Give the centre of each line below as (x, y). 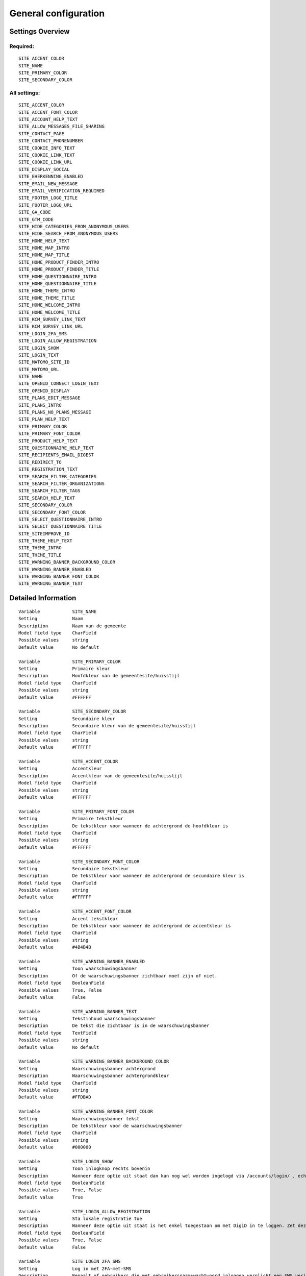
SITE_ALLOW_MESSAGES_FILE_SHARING (61, 127)
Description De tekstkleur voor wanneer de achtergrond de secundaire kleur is (132, 876)
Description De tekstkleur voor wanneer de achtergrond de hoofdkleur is (123, 826)
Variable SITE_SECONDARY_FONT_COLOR (79, 862)
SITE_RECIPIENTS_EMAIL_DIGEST (56, 455)
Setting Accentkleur (60, 769)
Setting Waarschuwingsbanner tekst (79, 1119)
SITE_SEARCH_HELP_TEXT (47, 498)
